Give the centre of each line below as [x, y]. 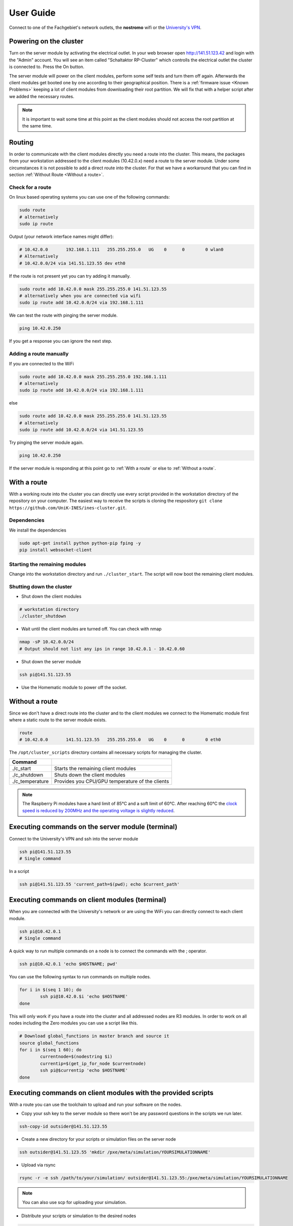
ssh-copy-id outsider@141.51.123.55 [63, 1126]
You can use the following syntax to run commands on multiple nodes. [80, 977]
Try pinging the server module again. [46, 443]
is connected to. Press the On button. [47, 67]
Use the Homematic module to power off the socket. [74, 687]
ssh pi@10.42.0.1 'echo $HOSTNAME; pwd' [68, 964]
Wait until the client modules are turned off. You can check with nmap [91, 629]
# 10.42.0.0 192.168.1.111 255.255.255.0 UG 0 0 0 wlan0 [122, 249]
